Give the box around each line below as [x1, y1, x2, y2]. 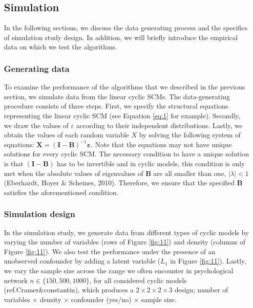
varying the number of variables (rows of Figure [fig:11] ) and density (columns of [4, 237, 246, 247]
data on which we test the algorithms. [4, 42, 117, 52]
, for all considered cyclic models [89, 275, 187, 285]
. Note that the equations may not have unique [91, 139, 232, 149]
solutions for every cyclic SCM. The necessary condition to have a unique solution [4, 149, 249, 159]
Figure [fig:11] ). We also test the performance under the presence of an [4, 246, 216, 256]
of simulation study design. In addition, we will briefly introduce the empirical [4, 32, 238, 42]
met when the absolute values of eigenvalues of [4, 168, 144, 178]
